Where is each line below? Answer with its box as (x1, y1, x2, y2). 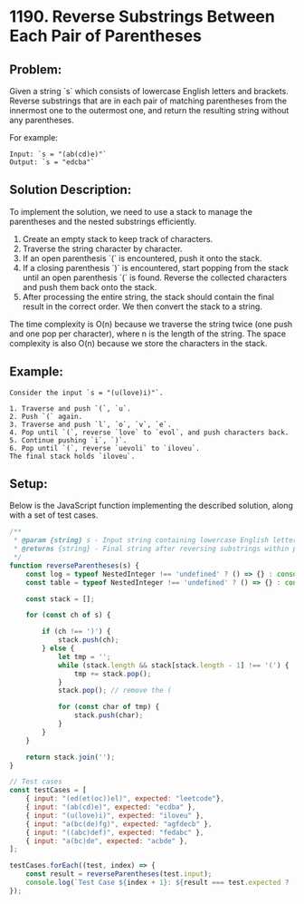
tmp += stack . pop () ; (73, 669, 152, 678)
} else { (42, 644, 75, 654)
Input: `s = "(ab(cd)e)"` (9, 150, 107, 159)
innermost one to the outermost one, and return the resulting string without (9, 105, 290, 115)
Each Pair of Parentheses (9, 25, 202, 46)
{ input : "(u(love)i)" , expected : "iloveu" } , (25, 811, 204, 820)
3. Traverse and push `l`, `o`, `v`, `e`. (9, 420, 172, 429)
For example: (9, 132, 59, 142)
